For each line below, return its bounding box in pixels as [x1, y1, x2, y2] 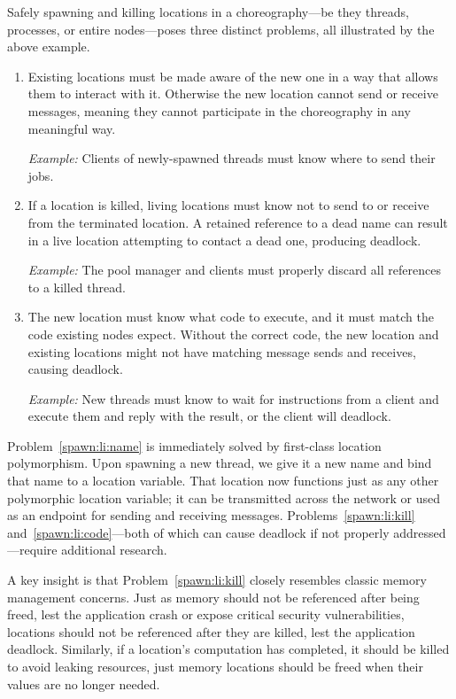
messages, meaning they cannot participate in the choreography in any [27, 101, 411, 120]
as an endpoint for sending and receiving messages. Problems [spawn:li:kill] [7, 506, 415, 524]
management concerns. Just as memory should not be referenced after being [7, 587, 420, 606]
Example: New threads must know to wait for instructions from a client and [27, 389, 439, 408]
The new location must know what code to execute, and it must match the [27, 307, 435, 326]
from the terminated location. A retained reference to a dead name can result [27, 213, 448, 231]
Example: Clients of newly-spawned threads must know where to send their [27, 149, 436, 167]
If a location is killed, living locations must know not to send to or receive [27, 196, 429, 214]
